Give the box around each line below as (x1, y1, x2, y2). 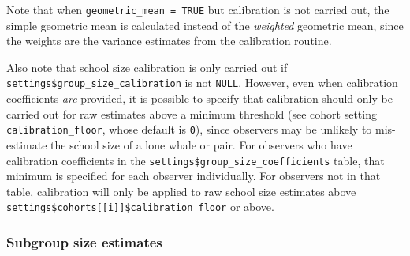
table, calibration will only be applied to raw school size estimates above (6, 183, 356, 199)
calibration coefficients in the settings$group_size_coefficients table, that (6, 152, 385, 168)
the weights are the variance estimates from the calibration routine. (6, 32, 332, 49)
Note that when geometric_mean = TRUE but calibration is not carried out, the (6, 2, 389, 17)
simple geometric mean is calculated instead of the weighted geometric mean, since (6, 17, 404, 33)
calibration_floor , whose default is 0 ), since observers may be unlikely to (6, 121, 372, 137)
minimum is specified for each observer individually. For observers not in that (6, 168, 381, 184)
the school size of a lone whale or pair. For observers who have (50, 136, 352, 152)
